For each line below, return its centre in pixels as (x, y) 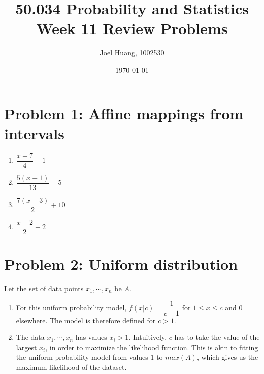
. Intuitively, (148, 337)
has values (91, 337)
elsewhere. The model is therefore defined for (86, 320)
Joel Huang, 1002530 (132, 53)
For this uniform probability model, (71, 308)
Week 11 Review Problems (132, 28)
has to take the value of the (217, 337)
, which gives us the (227, 357)
